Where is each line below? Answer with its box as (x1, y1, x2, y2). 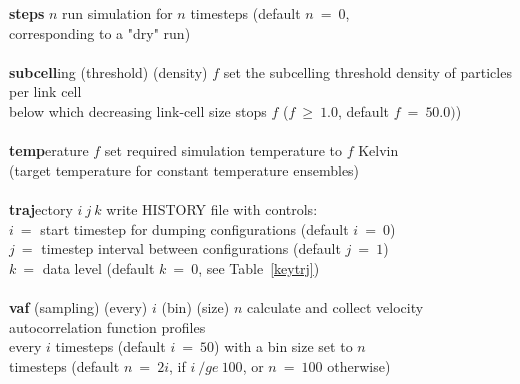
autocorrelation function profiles (9, 316, 206, 337)
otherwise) (327, 355, 391, 376)
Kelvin (358, 140, 399, 161)
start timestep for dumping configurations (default (40, 218, 349, 239)
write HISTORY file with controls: (106, 198, 318, 219)
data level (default (42, 257, 155, 278)
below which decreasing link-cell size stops (9, 100, 267, 121)
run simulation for (62, 3, 173, 23)
